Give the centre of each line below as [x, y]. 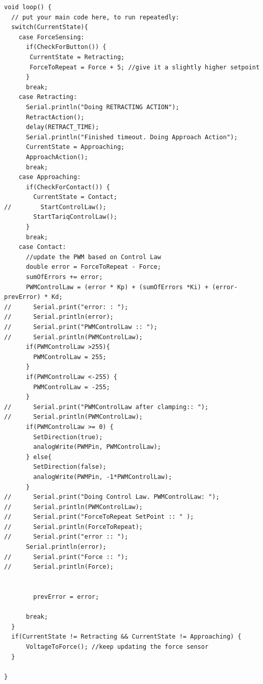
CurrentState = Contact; [75, 197]
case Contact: [42, 247]
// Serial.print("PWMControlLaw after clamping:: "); [106, 407]
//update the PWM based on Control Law [93, 257]
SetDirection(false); [70, 467]
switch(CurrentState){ [50, 27]
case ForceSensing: [51, 37]
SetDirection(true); [68, 437]
